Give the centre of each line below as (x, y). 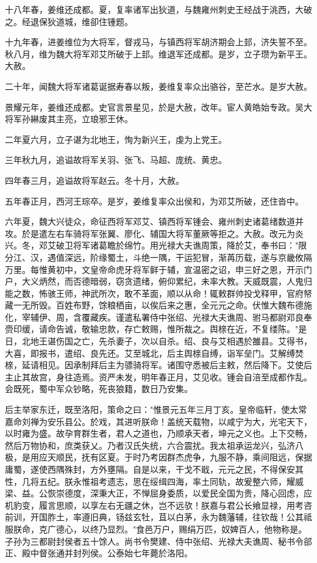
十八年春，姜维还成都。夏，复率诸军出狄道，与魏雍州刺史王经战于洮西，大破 (158, 9)
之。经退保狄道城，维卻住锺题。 (69, 21)
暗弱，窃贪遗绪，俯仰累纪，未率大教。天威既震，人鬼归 (201, 281)
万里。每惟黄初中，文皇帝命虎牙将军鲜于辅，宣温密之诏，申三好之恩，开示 (154, 269)
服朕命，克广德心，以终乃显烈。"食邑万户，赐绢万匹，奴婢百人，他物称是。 (156, 528)
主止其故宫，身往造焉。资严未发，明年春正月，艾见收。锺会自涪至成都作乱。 (158, 376)
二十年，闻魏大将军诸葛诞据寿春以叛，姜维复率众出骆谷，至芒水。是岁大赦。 (158, 86)
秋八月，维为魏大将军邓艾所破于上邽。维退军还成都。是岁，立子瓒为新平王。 (158, 53)
